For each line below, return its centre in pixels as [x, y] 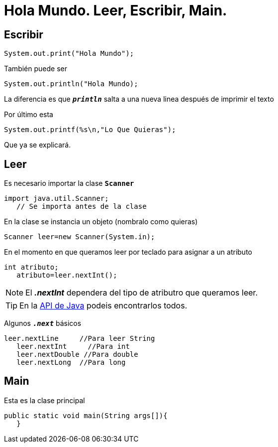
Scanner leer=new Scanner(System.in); [80, 237]
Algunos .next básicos [43, 323]
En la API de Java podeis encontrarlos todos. [103, 306]
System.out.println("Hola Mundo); [71, 84]
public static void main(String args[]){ [86, 415]
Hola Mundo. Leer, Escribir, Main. [116, 10]
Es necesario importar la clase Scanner [69, 183]
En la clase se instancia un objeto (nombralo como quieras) [101, 222]
